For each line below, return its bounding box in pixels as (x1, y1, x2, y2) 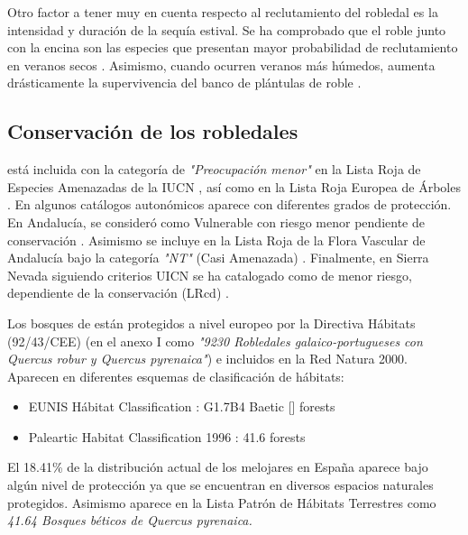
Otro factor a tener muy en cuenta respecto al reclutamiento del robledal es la (7, 3, 438, 21)
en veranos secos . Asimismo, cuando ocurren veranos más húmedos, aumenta (7, 55, 436, 74)
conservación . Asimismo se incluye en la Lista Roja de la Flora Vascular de (7, 230, 426, 249)
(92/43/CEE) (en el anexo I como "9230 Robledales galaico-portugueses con (7, 331, 423, 350)
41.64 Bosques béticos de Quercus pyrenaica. (7, 511, 252, 530)
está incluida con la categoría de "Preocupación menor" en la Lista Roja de (7, 160, 421, 179)
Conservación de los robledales (7, 117, 298, 145)
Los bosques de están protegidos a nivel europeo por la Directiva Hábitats (7, 313, 416, 332)
